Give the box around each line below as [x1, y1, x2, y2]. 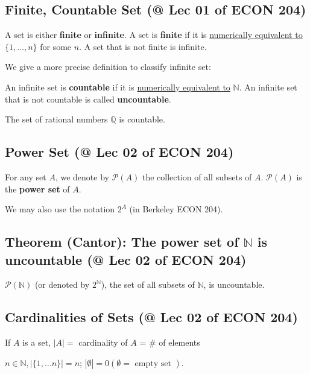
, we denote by [55, 170, 109, 183]
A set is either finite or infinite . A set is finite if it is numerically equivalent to [5, 28, 303, 41]
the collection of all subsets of [142, 170, 252, 183]
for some [40, 40, 72, 52]
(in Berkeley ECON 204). [129, 203, 223, 215]
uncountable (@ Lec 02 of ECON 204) [5, 250, 247, 268]
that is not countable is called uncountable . [5, 92, 171, 105]
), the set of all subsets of [101, 278, 195, 291]
